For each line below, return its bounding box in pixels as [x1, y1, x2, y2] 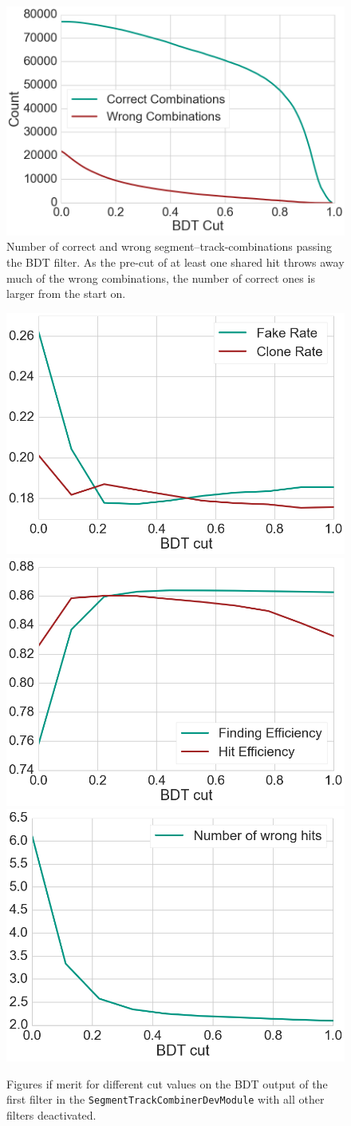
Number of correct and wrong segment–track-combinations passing [6, 238, 333, 255]
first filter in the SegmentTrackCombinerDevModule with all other [6, 1091, 325, 1108]
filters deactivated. [6, 1107, 97, 1124]
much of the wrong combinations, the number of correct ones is [6, 269, 315, 286]
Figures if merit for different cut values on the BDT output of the [6, 1075, 328, 1092]
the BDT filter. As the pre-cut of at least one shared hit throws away [6, 254, 345, 270]
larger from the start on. [6, 285, 126, 302]
